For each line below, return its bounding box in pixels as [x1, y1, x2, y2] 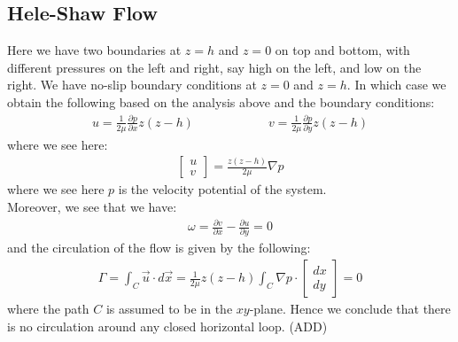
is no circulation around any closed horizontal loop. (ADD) [7, 316, 328, 335]
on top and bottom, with [275, 41, 410, 59]
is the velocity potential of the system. [118, 180, 327, 198]
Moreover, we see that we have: [7, 197, 177, 215]
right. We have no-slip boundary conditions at [7, 75, 257, 94]
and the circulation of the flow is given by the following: [7, 238, 311, 257]
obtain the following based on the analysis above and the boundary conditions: [7, 92, 435, 111]
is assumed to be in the [105, 299, 233, 318]
